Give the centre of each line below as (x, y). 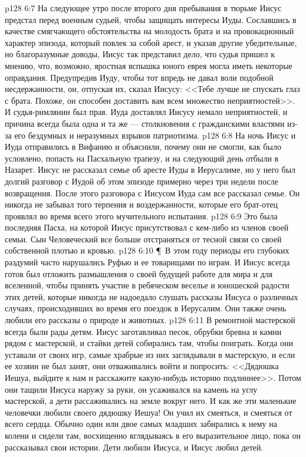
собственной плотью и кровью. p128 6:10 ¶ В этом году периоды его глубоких (147, 250)
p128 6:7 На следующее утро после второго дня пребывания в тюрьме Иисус (143, 8)
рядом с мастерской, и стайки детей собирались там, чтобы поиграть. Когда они (149, 343)
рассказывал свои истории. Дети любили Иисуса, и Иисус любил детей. (134, 447)
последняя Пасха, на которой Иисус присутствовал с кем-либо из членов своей (147, 227)
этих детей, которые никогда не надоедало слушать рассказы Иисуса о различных (152, 296)
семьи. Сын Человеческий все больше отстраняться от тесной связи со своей (143, 239)
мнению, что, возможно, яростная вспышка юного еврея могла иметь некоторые (149, 65)
